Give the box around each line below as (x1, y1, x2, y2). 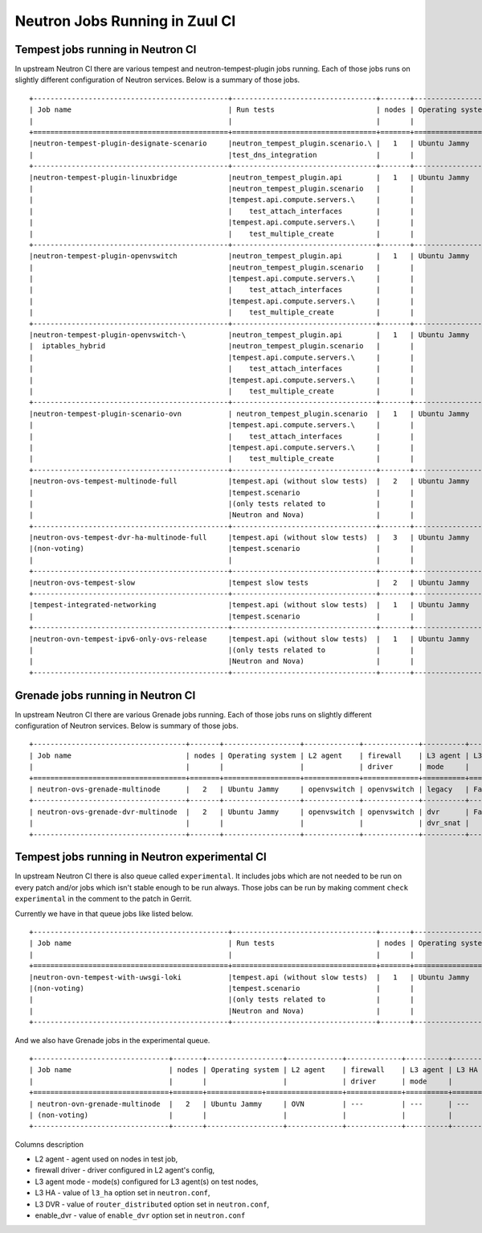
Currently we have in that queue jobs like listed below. (14, 909, 194, 919)
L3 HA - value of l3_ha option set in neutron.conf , (35, 1188, 210, 1198)
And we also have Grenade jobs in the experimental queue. (14, 1035, 210, 1045)
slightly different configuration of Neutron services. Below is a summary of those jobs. (14, 75, 300, 84)
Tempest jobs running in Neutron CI (14, 43, 197, 56)
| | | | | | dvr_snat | (29, 819, 470, 828)
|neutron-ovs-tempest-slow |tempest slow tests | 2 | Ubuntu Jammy (29, 577, 470, 587)
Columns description (14, 1139, 84, 1149)
